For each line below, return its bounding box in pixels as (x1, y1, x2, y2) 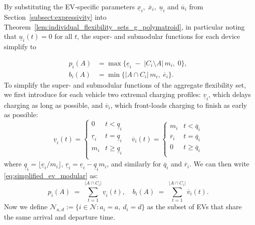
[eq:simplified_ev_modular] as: (4, 170, 98, 181)
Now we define (4, 201, 48, 212)
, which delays (208, 89, 251, 99)
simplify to (4, 41, 36, 52)
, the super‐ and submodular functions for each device (77, 31, 240, 41)
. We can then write (189, 159, 250, 169)
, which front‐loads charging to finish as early (110, 99, 247, 110)
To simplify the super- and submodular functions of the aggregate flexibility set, (4, 79, 246, 90)
